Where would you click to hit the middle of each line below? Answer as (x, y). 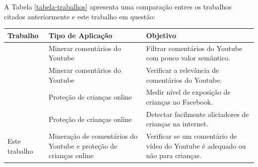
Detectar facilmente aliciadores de (197, 114)
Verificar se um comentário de (192, 136)
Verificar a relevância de (183, 70)
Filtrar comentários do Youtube (194, 48)
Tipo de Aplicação (81, 35)
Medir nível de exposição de (188, 92)
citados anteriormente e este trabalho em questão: (80, 16)
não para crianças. (174, 155)
